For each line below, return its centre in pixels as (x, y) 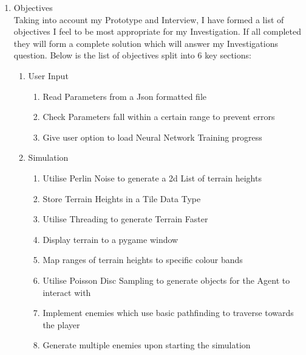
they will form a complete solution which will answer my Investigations (146, 43)
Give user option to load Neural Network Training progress (152, 137)
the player (61, 324)
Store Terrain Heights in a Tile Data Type (122, 198)
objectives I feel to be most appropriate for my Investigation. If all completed (158, 31)
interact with (67, 292)
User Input (48, 75)
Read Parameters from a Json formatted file (124, 96)
